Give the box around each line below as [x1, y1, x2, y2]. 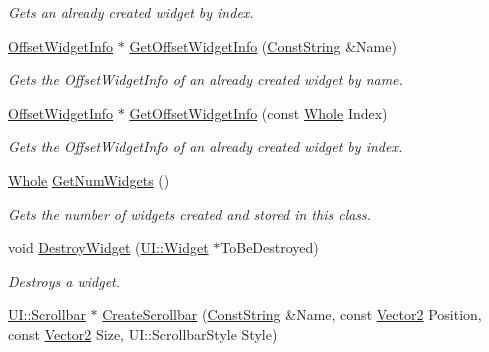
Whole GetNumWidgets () [8, 169, 170, 190]
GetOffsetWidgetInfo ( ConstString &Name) [129, 35, 397, 56]
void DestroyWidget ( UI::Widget [8, 237, 209, 258]
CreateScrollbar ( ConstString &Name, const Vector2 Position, [102, 304, 482, 325]
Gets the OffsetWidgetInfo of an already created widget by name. [8, 69, 403, 90]
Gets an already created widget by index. [8, 2, 254, 22]
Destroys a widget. [8, 270, 121, 291]
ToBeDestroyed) [220, 237, 319, 258]
